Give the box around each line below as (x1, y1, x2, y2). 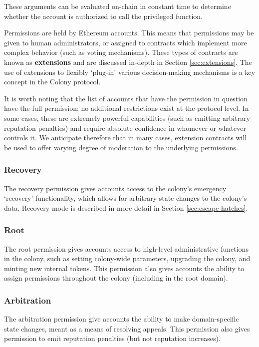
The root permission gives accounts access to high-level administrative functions (4, 243, 249, 254)
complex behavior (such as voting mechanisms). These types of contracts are (4, 47, 238, 57)
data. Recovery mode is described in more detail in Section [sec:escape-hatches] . (4, 202, 248, 213)
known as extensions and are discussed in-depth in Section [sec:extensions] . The (4, 56, 252, 67)
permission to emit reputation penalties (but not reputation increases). (4, 333, 221, 344)
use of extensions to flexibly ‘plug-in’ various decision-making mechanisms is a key (4, 66, 256, 77)
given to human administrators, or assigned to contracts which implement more (4, 37, 247, 47)
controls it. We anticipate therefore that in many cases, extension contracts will (4, 132, 247, 143)
